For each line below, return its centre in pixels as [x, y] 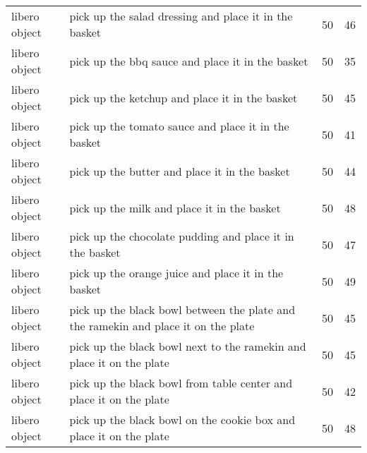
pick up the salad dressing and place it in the [181, 16]
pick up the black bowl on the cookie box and [182, 419]
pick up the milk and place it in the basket [175, 207]
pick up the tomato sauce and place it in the [179, 126]
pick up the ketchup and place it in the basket [183, 97]
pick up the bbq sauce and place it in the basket [189, 61]
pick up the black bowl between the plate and [182, 309]
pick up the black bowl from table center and [181, 383]
